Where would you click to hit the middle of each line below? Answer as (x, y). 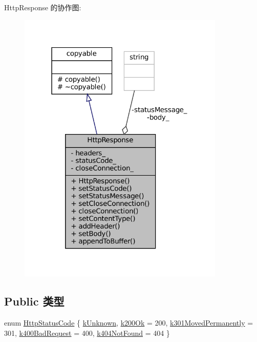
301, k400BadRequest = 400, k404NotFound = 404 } (87, 332)
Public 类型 (34, 301)
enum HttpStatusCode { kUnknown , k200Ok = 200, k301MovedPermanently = (129, 323)
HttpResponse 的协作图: (43, 7)
